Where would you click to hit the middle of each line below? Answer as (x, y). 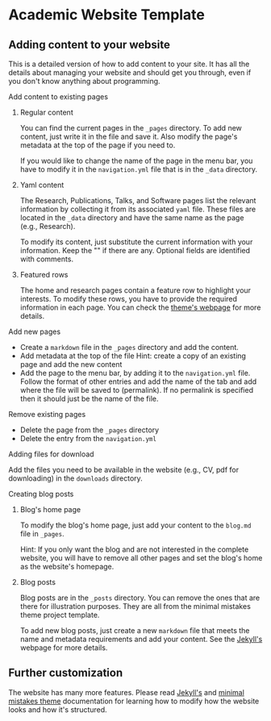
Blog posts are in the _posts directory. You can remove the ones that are (140, 598)
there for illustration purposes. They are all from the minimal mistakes (135, 606)
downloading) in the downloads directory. (75, 478)
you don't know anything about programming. (84, 81)
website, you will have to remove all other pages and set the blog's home (141, 558)
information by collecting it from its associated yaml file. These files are (138, 209)
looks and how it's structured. (58, 709)
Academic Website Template (107, 15)
